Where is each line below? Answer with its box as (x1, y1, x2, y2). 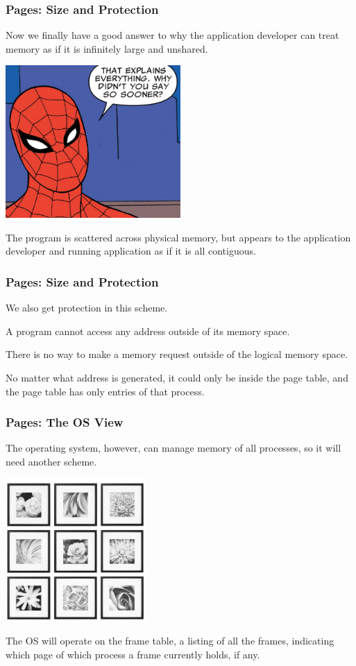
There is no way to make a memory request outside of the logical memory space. (6, 347, 348, 361)
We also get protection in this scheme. (6, 300, 168, 315)
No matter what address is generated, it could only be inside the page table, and (6, 370, 348, 384)
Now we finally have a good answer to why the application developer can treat (6, 28, 339, 42)
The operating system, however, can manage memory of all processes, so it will (6, 441, 341, 455)
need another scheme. (6, 454, 97, 468)
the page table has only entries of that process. (6, 384, 205, 398)
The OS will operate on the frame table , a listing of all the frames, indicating (6, 633, 334, 648)
